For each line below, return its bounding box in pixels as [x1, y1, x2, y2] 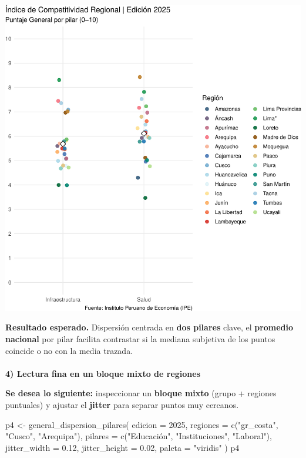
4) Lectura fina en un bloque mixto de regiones [5, 367, 201, 379]
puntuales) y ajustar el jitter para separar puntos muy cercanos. [5, 398, 239, 410]
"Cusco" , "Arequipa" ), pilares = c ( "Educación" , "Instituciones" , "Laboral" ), [5, 430, 272, 442]
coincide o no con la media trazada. [5, 344, 133, 356]
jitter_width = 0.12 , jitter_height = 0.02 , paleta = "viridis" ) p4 [5, 441, 240, 453]
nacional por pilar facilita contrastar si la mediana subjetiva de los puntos [5, 332, 275, 345]
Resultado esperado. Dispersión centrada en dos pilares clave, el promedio [5, 321, 294, 333]
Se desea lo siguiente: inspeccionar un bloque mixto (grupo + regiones [5, 387, 277, 399]
